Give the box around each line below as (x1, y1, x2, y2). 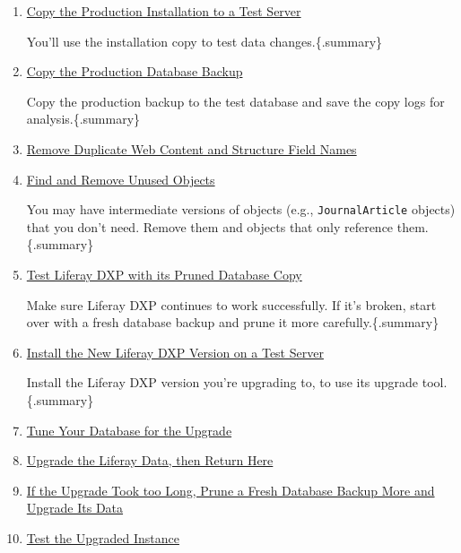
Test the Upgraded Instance (26, 528, 179, 547)
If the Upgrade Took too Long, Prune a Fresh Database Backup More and (26, 480, 435, 499)
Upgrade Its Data (26, 498, 124, 517)
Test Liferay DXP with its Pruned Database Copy (26, 265, 302, 283)
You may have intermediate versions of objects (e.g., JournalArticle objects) (26, 200, 456, 219)
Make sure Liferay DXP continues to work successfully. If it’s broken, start (26, 295, 437, 314)
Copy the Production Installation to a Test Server (26, 2, 301, 20)
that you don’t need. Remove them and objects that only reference (26, 217, 394, 236)
